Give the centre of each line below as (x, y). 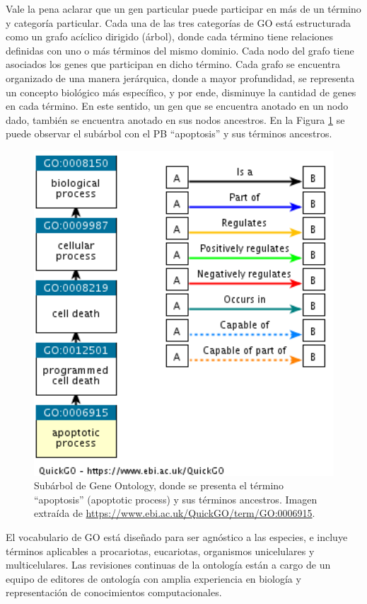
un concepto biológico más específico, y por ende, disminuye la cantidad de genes (181, 92)
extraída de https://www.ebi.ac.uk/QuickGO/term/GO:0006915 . (175, 513)
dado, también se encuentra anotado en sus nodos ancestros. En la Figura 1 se (175, 119)
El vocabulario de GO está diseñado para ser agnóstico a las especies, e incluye (177, 536)
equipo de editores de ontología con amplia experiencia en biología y (153, 578)
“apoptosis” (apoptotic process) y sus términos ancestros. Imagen (176, 499)
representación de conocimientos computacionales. (114, 592)
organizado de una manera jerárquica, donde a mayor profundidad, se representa (180, 78)
